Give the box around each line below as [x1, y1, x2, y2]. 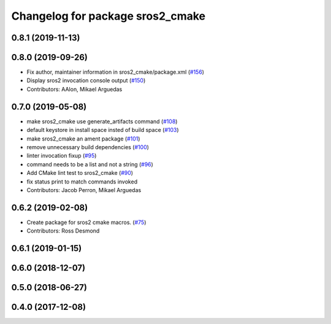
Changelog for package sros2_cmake [11, 9, 205, 23]
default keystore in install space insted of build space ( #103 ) [26, 126, 179, 134]
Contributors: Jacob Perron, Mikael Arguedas [26, 186, 142, 193]
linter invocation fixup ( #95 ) [26, 152, 97, 160]
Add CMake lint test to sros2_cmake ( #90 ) [26, 169, 134, 177]
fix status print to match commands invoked [26, 178, 138, 185]
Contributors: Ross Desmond [26, 227, 100, 234]
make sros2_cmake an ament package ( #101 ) [26, 135, 140, 142]
